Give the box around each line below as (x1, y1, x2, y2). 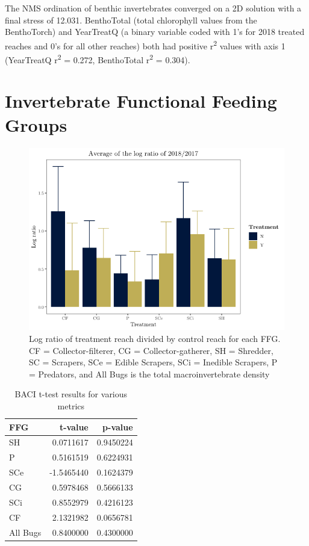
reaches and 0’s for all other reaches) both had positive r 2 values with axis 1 (5, 37, 286, 52)
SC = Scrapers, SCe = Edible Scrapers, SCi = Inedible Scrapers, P (29, 356, 278, 368)
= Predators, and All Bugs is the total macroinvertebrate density (29, 367, 270, 380)
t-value (59, 420, 89, 433)
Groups (5, 112, 67, 137)
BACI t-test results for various (14, 388, 128, 400)
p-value (102, 420, 133, 433)
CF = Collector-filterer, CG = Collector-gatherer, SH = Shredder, (29, 344, 273, 356)
